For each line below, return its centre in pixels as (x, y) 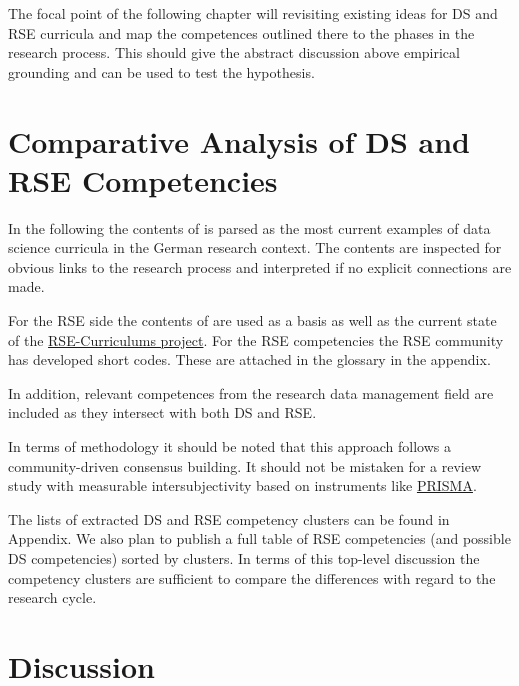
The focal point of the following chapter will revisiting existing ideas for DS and (253, 13)
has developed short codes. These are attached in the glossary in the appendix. (249, 359)
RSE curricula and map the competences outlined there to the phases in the (241, 32)
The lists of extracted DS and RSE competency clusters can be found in (229, 518)
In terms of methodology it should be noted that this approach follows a (229, 446)
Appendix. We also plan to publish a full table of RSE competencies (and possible (259, 538)
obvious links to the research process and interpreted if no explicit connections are (260, 266)
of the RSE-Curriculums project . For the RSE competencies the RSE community (256, 339)
